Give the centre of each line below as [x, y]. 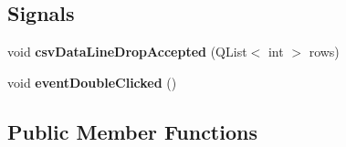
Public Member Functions [132, 131]
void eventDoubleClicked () [92, 82]
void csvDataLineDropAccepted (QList [127, 52]
